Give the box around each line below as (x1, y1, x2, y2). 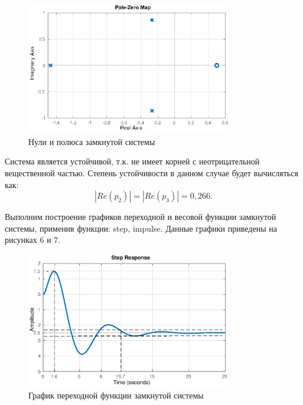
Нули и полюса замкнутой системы (28, 135, 155, 147)
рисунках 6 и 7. (5, 233, 61, 246)
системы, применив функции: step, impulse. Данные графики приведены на (5, 222, 277, 234)
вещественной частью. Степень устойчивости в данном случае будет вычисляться (5, 167, 298, 179)
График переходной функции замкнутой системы (28, 388, 204, 401)
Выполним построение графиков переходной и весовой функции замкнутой (5, 210, 276, 223)
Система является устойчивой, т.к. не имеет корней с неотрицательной (5, 155, 260, 167)
